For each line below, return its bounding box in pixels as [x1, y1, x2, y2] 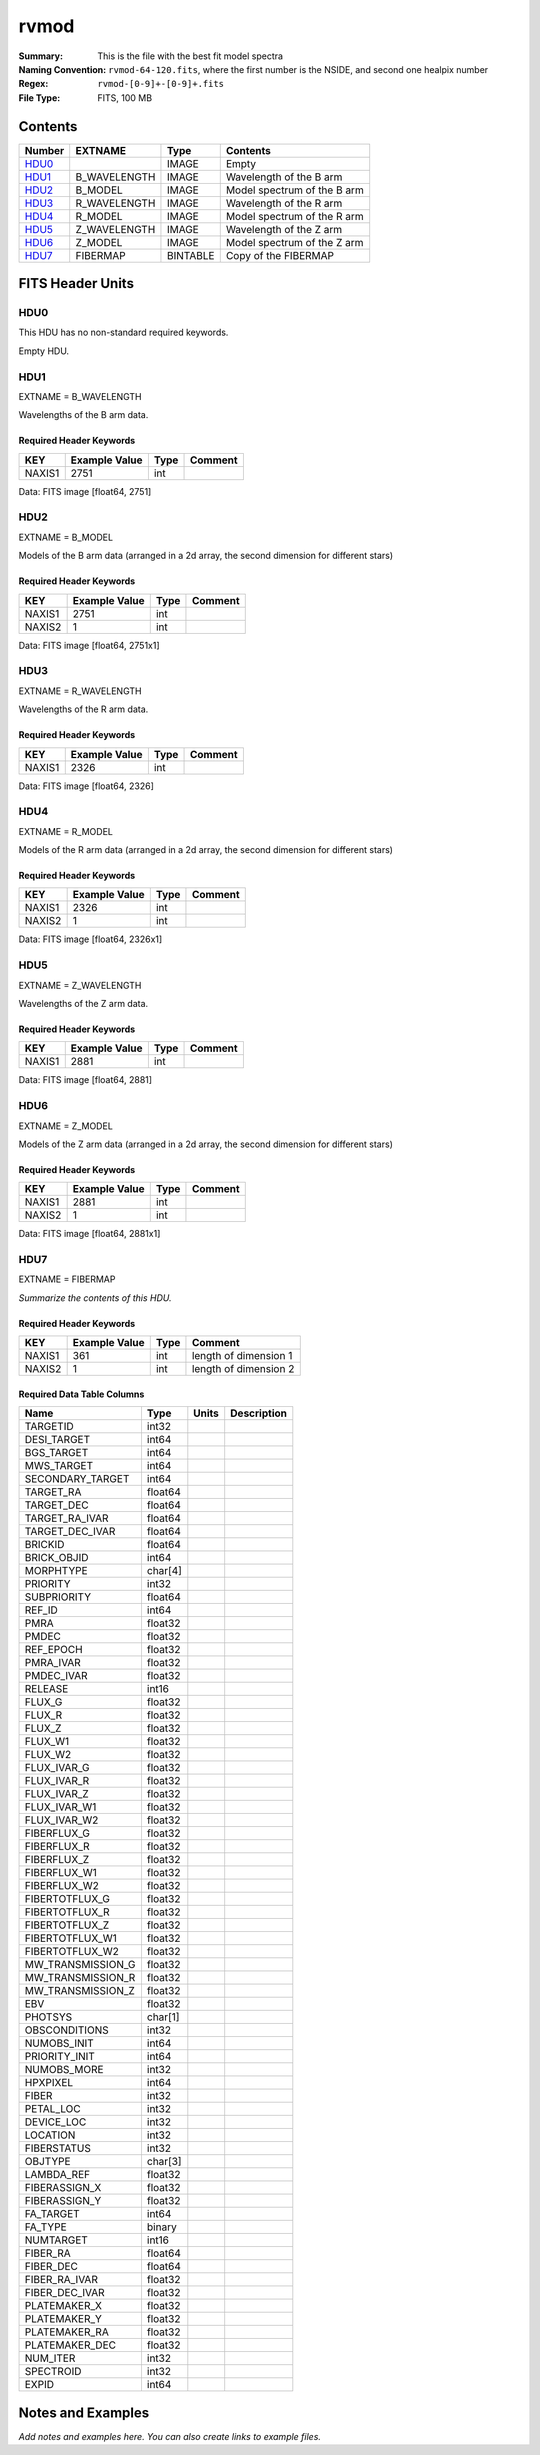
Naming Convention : [18, 63, 107, 75]
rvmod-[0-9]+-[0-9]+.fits [97, 78, 225, 90]
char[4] [146, 1564, 182, 1578]
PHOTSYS [24, 2010, 73, 2024]
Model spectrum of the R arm [225, 209, 364, 223]
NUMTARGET [24, 2233, 89, 2247]
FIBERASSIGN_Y [24, 2194, 102, 2208]
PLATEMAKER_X [24, 2299, 102, 2313]
